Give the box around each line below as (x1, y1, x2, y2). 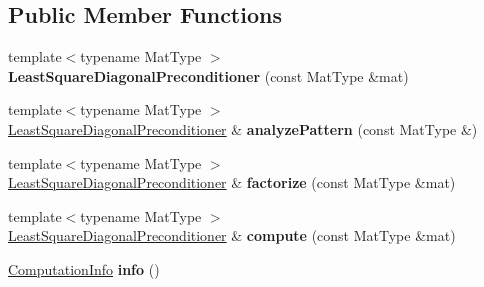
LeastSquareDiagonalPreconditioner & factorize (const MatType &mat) (8, 172, 456, 193)
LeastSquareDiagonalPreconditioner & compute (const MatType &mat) (8, 225, 456, 246)
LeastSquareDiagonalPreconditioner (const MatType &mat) (8, 65, 409, 86)
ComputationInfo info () (8, 258, 160, 279)
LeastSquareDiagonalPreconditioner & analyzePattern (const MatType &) (8, 118, 478, 139)
